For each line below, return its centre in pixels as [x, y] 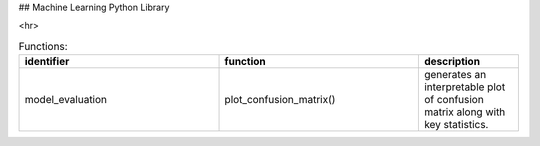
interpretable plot [464, 87]
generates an [455, 75]
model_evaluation [66, 100]
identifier [47, 62]
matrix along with [464, 112]
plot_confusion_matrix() [280, 100]
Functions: [43, 46]
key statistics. [456, 125]
